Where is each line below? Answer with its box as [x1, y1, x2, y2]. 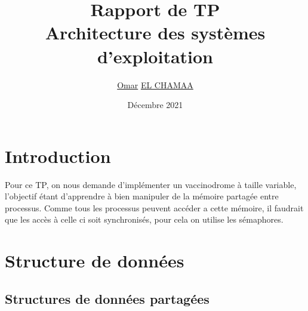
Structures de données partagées [5, 289, 210, 307]
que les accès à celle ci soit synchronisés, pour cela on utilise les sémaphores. [5, 213, 284, 226]
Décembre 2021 [127, 98, 183, 111]
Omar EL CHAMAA [117, 78, 193, 91]
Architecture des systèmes [45, 20, 266, 45]
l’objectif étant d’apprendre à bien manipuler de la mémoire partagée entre [5, 190, 279, 202]
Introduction [5, 143, 111, 168]
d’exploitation [97, 44, 214, 68]
